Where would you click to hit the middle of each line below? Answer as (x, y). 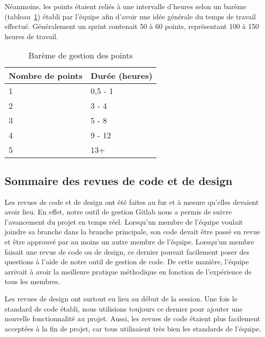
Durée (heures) (122, 76)
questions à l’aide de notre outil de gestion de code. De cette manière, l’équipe (127, 262)
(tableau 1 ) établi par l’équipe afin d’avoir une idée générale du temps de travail (130, 16)
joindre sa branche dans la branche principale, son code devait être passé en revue (132, 232)
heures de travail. (32, 36)
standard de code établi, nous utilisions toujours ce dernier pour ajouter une (124, 308)
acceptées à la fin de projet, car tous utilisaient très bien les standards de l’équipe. (133, 328)
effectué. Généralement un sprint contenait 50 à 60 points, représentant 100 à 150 (132, 26)
